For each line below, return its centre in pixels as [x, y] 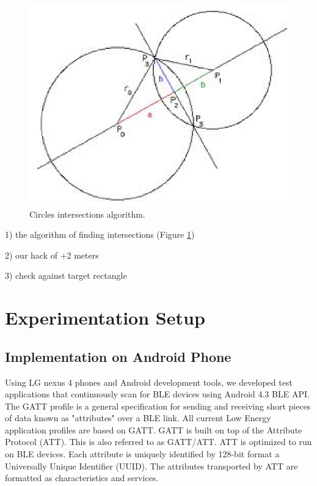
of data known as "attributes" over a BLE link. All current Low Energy [138, 418]
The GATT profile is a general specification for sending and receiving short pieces [158, 406]
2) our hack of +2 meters [52, 255]
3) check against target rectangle [66, 275]
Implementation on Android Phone [118, 356]
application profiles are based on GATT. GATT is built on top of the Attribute [154, 429]
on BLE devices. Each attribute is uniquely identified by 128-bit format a [142, 454]
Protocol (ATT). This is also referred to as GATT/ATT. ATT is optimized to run [158, 442]
